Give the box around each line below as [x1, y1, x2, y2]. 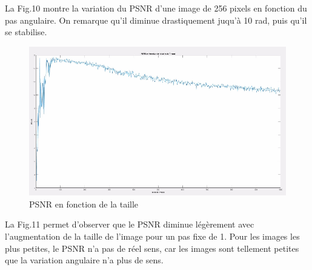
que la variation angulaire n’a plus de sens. [5, 254, 164, 266]
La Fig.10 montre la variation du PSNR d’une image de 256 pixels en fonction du [5, 2, 307, 14]
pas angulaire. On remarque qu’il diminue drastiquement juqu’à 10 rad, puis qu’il [5, 13, 307, 26]
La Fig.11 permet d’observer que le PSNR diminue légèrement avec [5, 218, 254, 231]
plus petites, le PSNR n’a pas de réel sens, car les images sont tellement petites [5, 241, 299, 254]
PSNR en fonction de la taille [29, 197, 139, 210]
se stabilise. [5, 25, 47, 38]
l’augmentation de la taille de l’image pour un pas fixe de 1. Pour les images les [5, 229, 300, 242]
